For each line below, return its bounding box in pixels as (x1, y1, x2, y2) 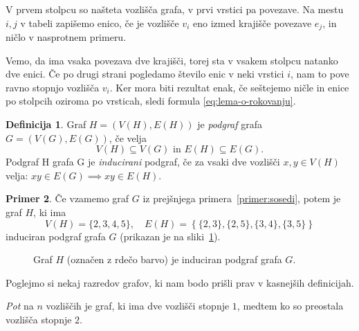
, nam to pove (290, 66, 349, 81)
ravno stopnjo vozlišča (6, 80, 100, 94)
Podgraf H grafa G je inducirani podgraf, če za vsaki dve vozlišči (6, 154, 280, 169)
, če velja (109, 130, 147, 145)
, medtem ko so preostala (237, 298, 344, 313)
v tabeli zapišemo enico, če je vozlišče (20, 15, 179, 30)
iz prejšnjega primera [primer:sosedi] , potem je (142, 191, 341, 206)
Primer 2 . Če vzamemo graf (6, 191, 129, 206)
